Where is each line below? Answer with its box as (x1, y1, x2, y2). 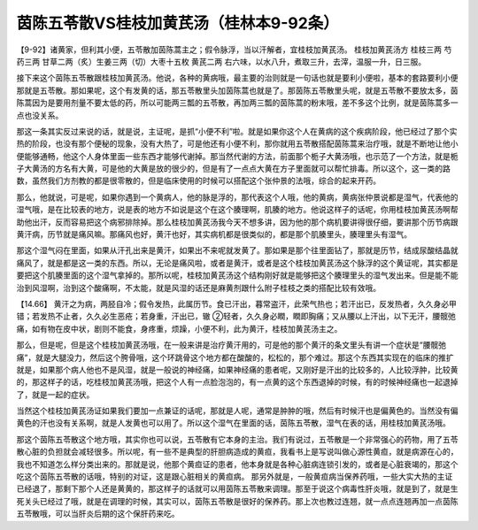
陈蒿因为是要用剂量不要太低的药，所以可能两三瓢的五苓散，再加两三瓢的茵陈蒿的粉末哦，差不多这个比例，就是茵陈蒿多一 (16, 97, 459, 108)
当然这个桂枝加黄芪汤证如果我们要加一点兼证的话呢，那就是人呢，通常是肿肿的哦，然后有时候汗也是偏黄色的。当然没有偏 (16, 405, 459, 416)
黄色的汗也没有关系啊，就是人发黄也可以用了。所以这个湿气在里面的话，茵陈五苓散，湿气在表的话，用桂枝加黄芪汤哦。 (16, 418, 451, 428)
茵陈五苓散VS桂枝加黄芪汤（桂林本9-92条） (16, 13, 340, 33)
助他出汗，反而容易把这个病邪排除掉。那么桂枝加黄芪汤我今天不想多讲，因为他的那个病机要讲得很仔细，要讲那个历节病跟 (16, 217, 459, 227)
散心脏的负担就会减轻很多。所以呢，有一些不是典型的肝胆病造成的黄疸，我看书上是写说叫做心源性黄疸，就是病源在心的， (16, 447, 459, 457)
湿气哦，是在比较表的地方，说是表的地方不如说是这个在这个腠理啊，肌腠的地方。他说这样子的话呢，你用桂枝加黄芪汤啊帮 (16, 204, 459, 215)
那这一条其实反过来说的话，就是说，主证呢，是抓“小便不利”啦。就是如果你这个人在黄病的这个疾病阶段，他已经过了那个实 (16, 126, 458, 136)
